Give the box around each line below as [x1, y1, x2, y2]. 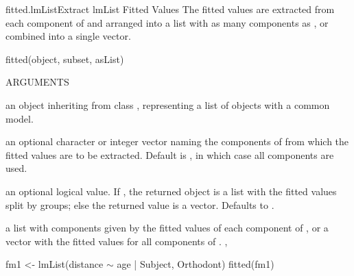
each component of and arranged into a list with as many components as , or [5, 15, 329, 29]
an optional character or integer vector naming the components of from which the [5, 134, 349, 149]
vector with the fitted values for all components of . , [5, 234, 228, 248]
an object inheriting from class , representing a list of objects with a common [5, 97, 330, 112]
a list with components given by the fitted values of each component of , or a [5, 221, 329, 235]
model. [5, 111, 34, 125]
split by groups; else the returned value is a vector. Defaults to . [5, 197, 274, 212]
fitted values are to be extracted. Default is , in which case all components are [5, 147, 334, 162]
